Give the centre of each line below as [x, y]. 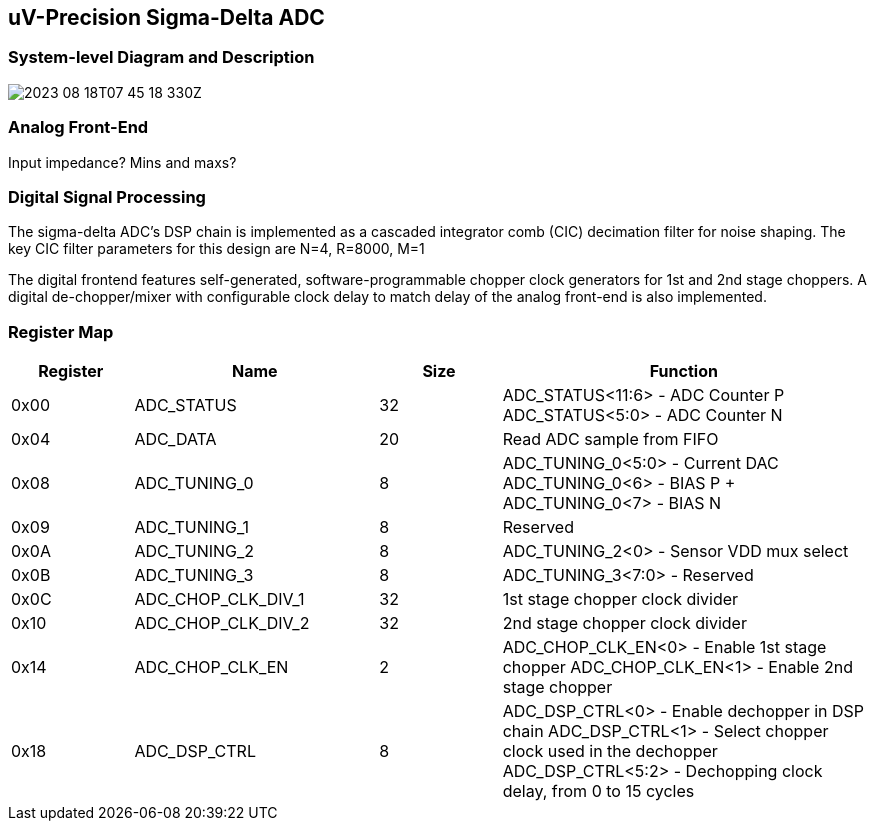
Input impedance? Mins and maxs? [122, 162]
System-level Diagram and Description [161, 57]
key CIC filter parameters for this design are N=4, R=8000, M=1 [216, 249]
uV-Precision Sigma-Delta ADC [166, 17]
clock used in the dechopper [610, 751]
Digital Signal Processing [107, 196]
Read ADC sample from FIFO [610, 439]
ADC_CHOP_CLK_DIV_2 [222, 623]
